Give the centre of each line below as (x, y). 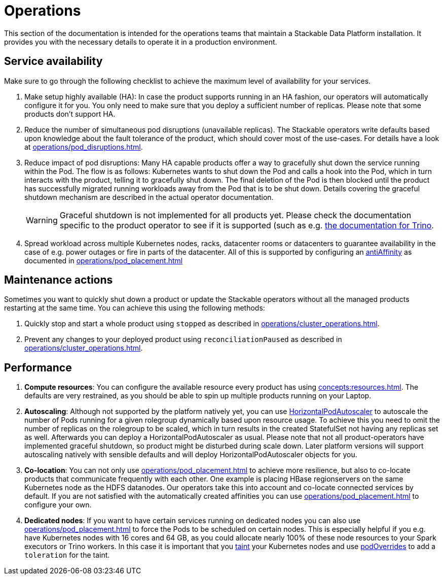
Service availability (53, 61)
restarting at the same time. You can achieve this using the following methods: (135, 308)
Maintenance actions (59, 280)
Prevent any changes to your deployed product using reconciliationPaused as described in (183, 339)
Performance (38, 367)
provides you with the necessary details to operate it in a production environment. (141, 42)
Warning (42, 220)
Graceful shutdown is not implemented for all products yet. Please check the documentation (235, 215)
